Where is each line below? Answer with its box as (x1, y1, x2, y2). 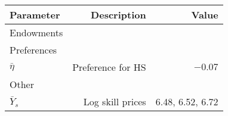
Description (91, 8, 146, 21)
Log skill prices (83, 95, 146, 108)
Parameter (10, 8, 60, 21)
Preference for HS (72, 60, 146, 74)
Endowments (10, 26, 63, 39)
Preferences (10, 43, 57, 57)
